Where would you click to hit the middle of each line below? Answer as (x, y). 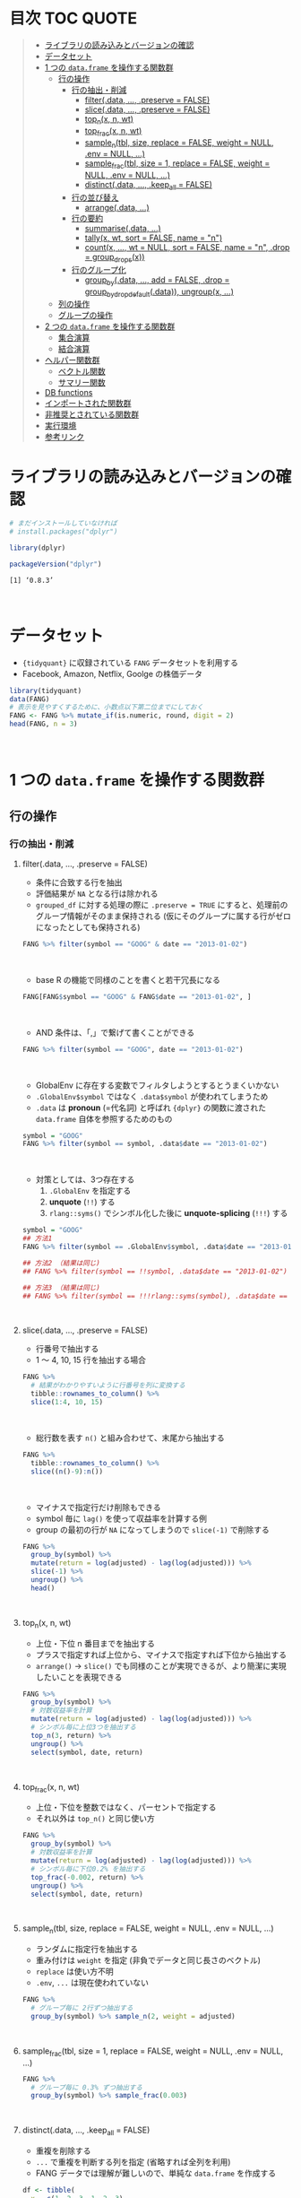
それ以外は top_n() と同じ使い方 (95, 1819)
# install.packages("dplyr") (64, 532)
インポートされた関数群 (88, 404)
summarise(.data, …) (123, 228)
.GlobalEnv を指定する (90, 1191)
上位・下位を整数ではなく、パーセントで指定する (126, 1807)
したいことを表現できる (79, 1677)
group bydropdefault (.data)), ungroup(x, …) (159, 292)
